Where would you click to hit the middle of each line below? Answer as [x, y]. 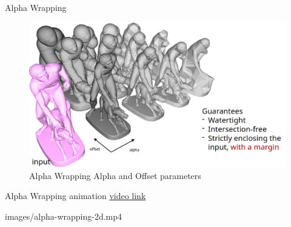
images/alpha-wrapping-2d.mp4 [64, 216]
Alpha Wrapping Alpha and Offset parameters [115, 175]
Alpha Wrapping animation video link [75, 196]
